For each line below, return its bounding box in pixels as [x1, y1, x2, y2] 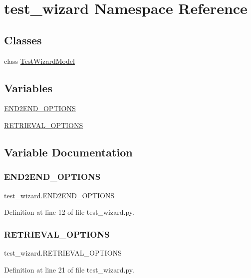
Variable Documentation [4, 144, 133, 159]
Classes [4, 32, 42, 47]
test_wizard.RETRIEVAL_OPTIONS [4, 247, 122, 258]
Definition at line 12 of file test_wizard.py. [4, 207, 134, 217]
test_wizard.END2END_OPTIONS [4, 190, 115, 200]
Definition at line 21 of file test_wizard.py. [4, 264, 134, 275]
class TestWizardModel [4, 55, 75, 66]
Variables [4, 80, 53, 95]
